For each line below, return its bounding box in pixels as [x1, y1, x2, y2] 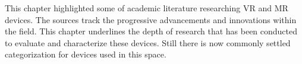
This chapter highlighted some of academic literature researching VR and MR [5, 2, 288, 14]
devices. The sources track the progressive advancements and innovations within [5, 13, 297, 25]
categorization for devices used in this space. [5, 48, 166, 60]
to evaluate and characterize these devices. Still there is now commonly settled [5, 36, 291, 49]
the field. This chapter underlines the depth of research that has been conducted [5, 25, 298, 37]
